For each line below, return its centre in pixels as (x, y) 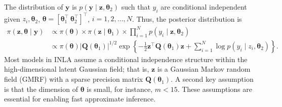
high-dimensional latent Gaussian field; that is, (77, 69)
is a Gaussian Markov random (204, 69)
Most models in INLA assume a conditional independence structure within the (126, 59)
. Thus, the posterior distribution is (187, 18)
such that (136, 7)
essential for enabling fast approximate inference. (80, 99)
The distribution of (34, 7)
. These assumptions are (215, 89)
